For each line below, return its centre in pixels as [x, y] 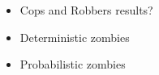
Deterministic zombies [75, 37]
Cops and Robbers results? [86, 10]
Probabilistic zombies [73, 64]
